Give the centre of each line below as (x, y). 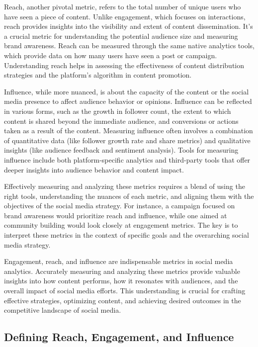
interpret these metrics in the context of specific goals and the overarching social (127, 235)
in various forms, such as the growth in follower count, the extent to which (118, 111)
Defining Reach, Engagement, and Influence (119, 337)
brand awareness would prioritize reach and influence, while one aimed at (116, 215)
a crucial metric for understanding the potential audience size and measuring (121, 36)
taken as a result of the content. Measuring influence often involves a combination (129, 130)
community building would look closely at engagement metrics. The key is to (121, 225)
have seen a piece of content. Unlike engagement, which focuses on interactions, (125, 16)
